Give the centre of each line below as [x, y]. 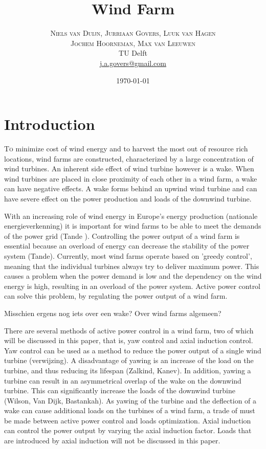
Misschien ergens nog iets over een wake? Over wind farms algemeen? [113, 313]
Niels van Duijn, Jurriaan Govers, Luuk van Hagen [133, 33]
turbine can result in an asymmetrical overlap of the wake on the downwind [123, 380]
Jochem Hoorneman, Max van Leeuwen [133, 43]
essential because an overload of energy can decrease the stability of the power [127, 246]
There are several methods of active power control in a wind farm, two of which [129, 330]
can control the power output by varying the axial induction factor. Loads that [128, 430]
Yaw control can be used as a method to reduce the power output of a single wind [133, 350]
